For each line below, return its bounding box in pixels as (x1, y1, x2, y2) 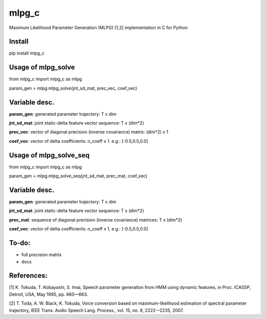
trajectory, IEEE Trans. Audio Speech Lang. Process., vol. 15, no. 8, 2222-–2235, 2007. (9, 307, 184, 313)
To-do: (9, 239, 31, 247)
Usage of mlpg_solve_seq (9, 151, 90, 159)
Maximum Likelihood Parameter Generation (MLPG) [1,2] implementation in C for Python (9, 25, 188, 31)
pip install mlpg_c (9, 50, 44, 56)
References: (9, 271, 48, 280)
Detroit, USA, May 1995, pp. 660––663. (9, 291, 88, 297)
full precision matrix (21, 252, 62, 258)
